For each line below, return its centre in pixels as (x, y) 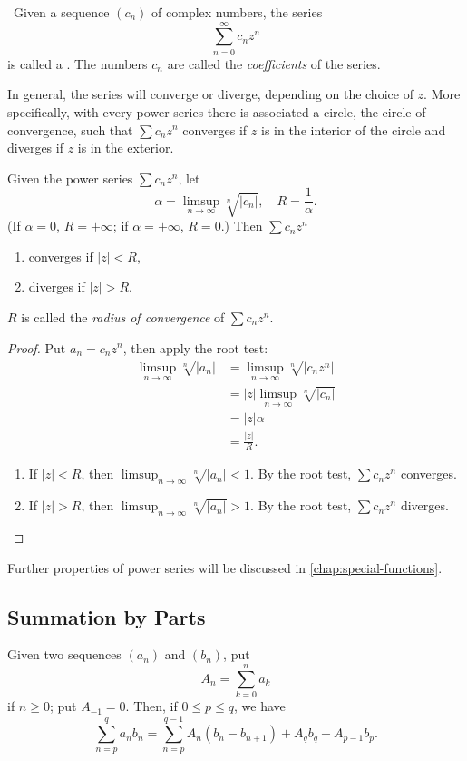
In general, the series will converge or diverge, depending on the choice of (210, 94)
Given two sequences (64, 654)
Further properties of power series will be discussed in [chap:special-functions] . (225, 567)
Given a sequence (61, 12)
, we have (260, 706)
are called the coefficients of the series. (274, 63)
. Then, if (151, 706)
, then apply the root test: (195, 347)
